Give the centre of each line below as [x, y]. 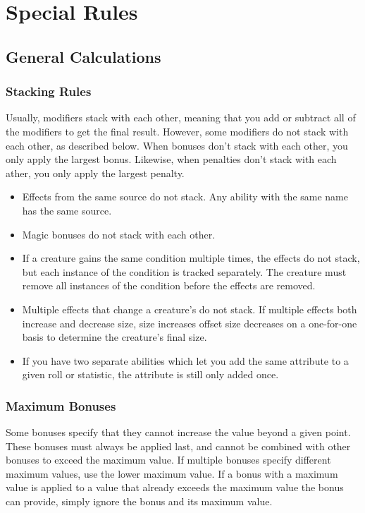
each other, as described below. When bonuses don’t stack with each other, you [177, 145]
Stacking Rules [49, 91]
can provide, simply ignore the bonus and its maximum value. [139, 501]
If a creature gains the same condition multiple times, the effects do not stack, [191, 258]
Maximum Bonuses [61, 405]
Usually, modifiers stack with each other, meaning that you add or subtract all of [181, 117]
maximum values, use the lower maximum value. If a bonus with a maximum [172, 473]
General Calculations [83, 56]
